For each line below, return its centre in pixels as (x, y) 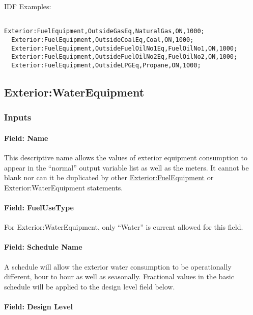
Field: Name (26, 138)
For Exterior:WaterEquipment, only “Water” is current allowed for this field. (124, 227)
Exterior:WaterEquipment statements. (64, 187)
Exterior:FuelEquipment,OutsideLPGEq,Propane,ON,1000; (106, 65)
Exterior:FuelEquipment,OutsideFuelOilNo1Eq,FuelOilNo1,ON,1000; (124, 48)
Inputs (18, 117)
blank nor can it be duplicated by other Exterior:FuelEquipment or (109, 177)
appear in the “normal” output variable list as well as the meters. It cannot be (126, 167)
